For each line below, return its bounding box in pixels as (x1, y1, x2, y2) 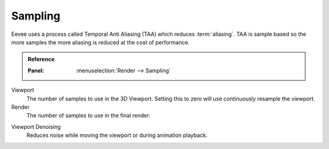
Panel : (27, 67, 44, 74)
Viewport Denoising (11, 123, 61, 130)
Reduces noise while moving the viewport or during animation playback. (26, 131, 208, 139)
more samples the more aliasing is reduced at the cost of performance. (11, 38, 190, 46)
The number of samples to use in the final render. (26, 112, 150, 119)
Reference (27, 55, 55, 63)
